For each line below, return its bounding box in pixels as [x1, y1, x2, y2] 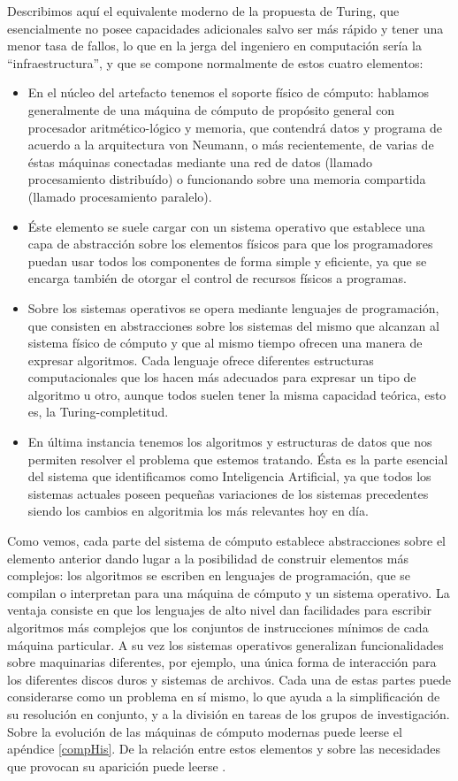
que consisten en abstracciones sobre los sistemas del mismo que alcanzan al [27, 316, 439, 334]
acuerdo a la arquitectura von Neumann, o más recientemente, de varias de [27, 135, 434, 154]
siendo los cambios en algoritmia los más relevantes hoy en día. [27, 502, 369, 520]
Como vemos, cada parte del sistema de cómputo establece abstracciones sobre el [7, 532, 446, 550]
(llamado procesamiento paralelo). [27, 187, 212, 205]
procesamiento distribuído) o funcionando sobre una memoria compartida [27, 170, 426, 188]
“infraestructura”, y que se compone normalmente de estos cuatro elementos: [7, 53, 424, 72]
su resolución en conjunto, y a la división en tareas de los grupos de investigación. [7, 704, 450, 723]
